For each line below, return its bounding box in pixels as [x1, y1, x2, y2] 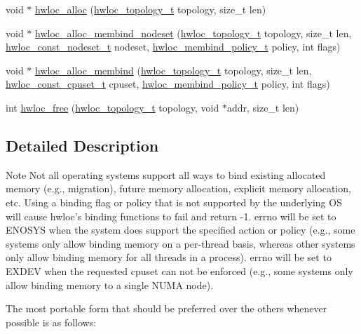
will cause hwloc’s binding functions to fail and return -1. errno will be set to [6, 208, 336, 223]
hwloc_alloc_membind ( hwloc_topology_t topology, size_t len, [35, 62, 312, 77]
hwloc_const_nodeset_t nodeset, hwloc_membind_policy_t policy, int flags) [6, 39, 341, 54]
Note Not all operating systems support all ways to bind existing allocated [6, 167, 326, 182]
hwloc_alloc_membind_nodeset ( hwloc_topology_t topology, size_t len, [35, 25, 352, 40]
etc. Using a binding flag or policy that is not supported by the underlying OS [6, 194, 342, 209]
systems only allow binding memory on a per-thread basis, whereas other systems [6, 236, 355, 250]
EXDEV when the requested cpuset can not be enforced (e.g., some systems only [6, 263, 353, 278]
